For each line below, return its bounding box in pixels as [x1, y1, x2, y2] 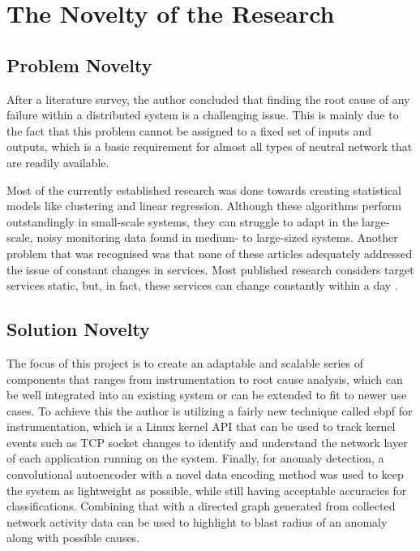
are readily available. [6, 153, 109, 170]
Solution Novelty [6, 316, 150, 342]
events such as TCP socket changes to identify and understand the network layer [6, 433, 408, 450]
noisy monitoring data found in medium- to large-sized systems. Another [36, 229, 398, 246]
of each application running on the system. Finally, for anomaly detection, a [6, 450, 384, 467]
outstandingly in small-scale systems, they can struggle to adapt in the [6, 213, 358, 230]
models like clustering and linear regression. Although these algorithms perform [6, 197, 401, 214]
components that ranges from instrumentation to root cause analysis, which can [6, 370, 403, 387]
